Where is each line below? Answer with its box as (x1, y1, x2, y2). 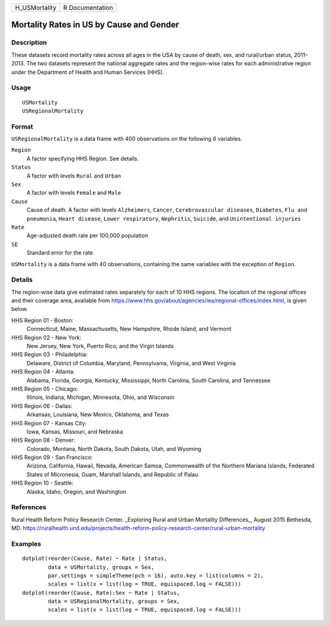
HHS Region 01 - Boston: (11, 316, 74, 324)
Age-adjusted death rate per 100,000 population (26, 232, 148, 239)
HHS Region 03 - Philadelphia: (11, 351, 88, 358)
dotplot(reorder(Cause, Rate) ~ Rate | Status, (22, 555, 167, 562)
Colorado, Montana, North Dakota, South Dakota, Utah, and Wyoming (26, 445, 202, 452)
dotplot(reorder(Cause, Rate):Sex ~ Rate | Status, (22, 589, 180, 596)
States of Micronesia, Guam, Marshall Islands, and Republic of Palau (26, 471, 199, 478)
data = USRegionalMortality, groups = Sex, (48, 598, 180, 605)
